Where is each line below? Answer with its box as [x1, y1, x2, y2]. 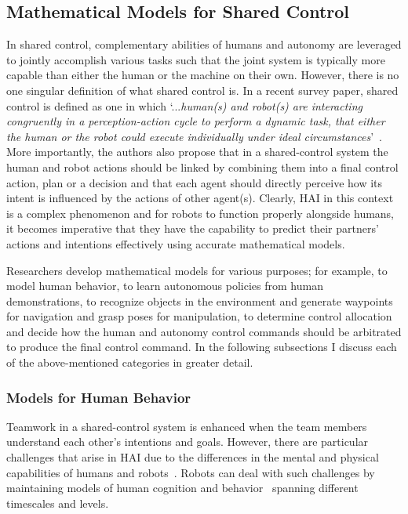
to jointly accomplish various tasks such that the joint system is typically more [6, 51, 385, 67]
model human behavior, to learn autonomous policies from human [6, 277, 323, 294]
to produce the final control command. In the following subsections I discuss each [6, 338, 397, 355]
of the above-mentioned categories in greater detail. [6, 354, 253, 371]
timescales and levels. [6, 494, 109, 511]
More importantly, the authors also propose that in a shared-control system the [6, 143, 388, 160]
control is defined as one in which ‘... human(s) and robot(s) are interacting [6, 97, 362, 114]
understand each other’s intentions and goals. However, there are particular [6, 433, 369, 450]
